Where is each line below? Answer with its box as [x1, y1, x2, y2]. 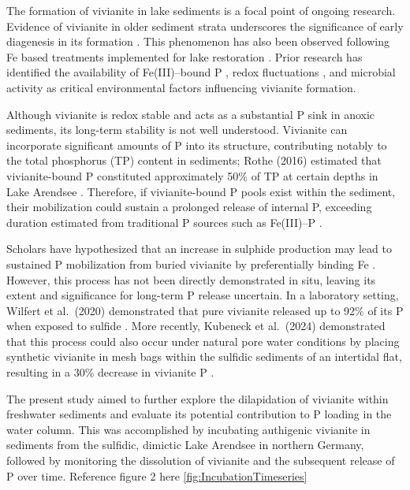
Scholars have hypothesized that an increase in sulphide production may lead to [6, 240, 392, 257]
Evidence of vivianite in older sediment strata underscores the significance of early [6, 17, 404, 34]
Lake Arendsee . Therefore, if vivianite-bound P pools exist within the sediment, [6, 183, 396, 199]
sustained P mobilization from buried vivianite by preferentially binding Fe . [6, 255, 376, 272]
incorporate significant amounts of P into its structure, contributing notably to [6, 136, 387, 153]
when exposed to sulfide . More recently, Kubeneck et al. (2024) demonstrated [6, 317, 386, 334]
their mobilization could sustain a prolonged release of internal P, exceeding [6, 199, 372, 215]
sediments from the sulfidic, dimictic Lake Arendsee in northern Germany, [6, 436, 364, 453]
